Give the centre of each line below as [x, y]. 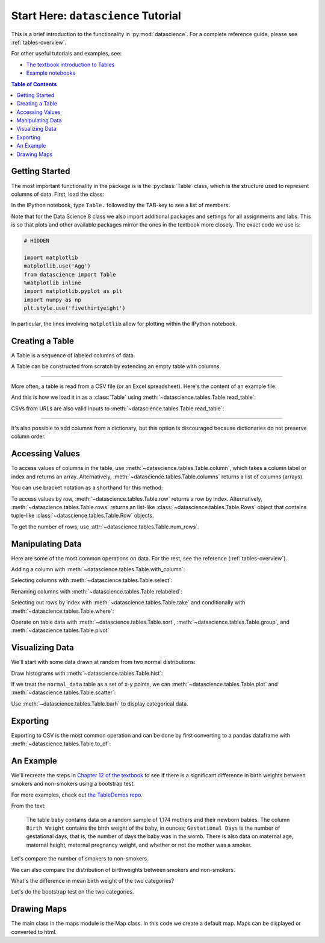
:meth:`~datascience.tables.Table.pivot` [60, 630]
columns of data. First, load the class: [58, 194]
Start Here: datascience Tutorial [96, 16]
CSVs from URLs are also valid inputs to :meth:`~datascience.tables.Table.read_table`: [118, 408]
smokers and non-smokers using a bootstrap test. [73, 784]
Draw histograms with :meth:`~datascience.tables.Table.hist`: [87, 673]
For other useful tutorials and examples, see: [67, 54]
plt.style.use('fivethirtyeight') [75, 308]
